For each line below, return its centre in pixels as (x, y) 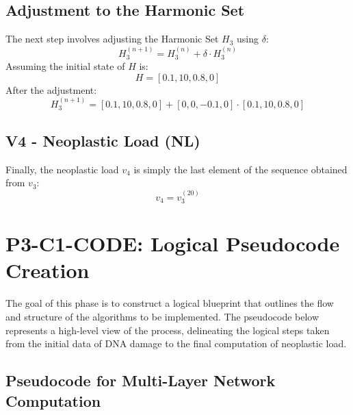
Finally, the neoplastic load (62, 169)
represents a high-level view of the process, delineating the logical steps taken (168, 330)
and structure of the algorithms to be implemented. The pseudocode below (162, 316)
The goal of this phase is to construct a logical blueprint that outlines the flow (170, 303)
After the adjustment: (51, 89)
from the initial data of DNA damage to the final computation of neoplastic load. (176, 343)
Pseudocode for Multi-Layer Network (141, 380)
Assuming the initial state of (65, 66)
